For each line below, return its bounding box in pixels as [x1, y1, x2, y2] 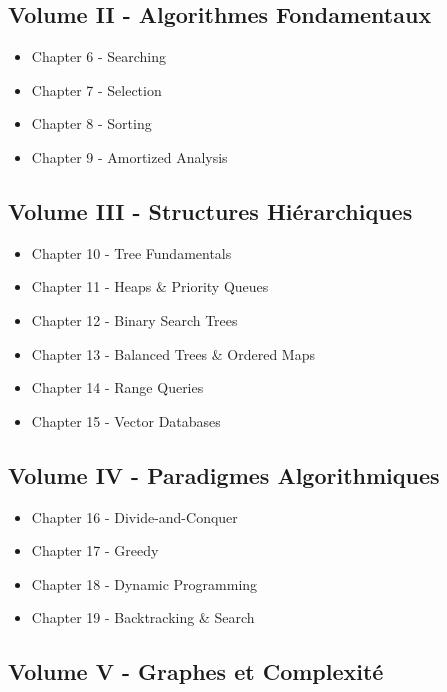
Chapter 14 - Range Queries [31, 377, 204, 398]
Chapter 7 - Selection [31, 79, 162, 100]
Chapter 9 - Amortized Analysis [31, 146, 228, 167]
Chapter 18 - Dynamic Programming [31, 573, 258, 594]
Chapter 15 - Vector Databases [31, 410, 221, 431]
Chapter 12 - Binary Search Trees [31, 309, 238, 330]
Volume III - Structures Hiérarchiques [8, 195, 413, 226]
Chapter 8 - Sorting [31, 113, 152, 134]
